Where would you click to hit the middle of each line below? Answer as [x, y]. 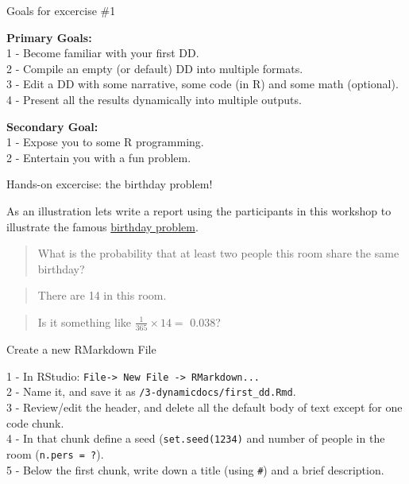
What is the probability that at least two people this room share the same [218, 253]
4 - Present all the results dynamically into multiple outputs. [154, 99]
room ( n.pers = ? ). [55, 453]
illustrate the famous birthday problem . [102, 226]
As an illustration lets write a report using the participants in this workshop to [199, 210]
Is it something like [84, 321]
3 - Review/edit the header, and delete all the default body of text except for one [204, 407]
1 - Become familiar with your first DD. [103, 53]
